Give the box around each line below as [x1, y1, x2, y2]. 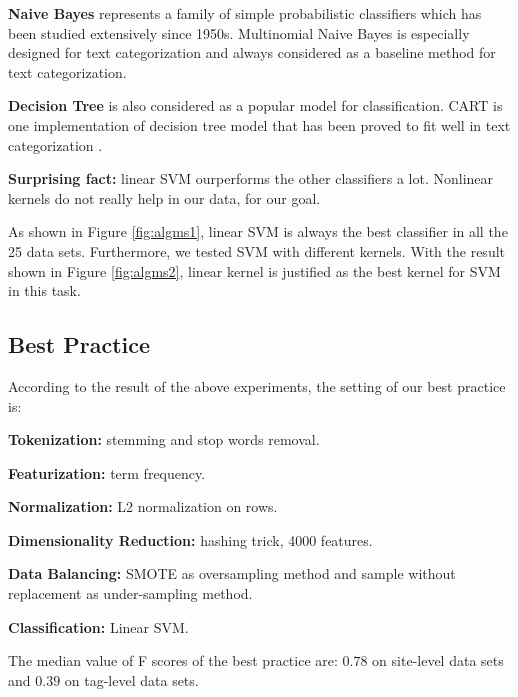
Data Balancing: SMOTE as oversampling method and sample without [8, 563, 456, 584]
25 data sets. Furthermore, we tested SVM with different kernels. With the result [8, 240, 506, 261]
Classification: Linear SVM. [8, 616, 189, 637]
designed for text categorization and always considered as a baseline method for [8, 42, 496, 63]
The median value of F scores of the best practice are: [8, 650, 338, 671]
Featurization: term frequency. [8, 462, 206, 483]
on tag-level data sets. [64, 669, 199, 690]
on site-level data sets [372, 650, 504, 671]
